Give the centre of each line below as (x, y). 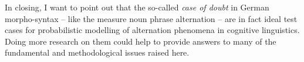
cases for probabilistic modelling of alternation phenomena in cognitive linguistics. (152, 30)
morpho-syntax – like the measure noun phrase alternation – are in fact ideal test (151, 18)
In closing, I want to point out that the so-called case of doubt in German (137, 7)
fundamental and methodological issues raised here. (97, 52)
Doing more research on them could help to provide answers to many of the (141, 41)
